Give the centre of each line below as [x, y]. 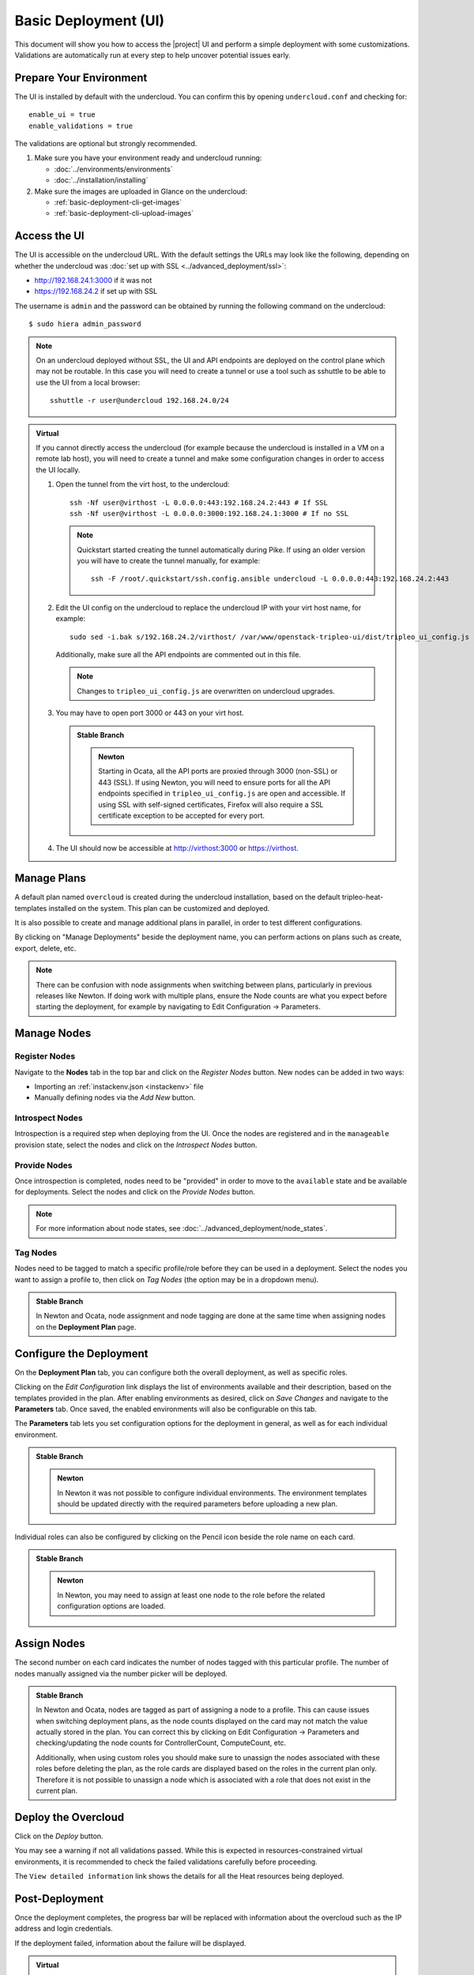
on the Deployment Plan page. [86, 1326]
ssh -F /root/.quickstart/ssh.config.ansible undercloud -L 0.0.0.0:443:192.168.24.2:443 [270, 579]
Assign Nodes [50, 1644]
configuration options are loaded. [111, 1606]
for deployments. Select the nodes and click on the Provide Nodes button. [135, 1192]
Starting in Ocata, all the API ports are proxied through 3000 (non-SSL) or [218, 771]
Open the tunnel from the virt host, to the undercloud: [143, 484]
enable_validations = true [81, 126]
